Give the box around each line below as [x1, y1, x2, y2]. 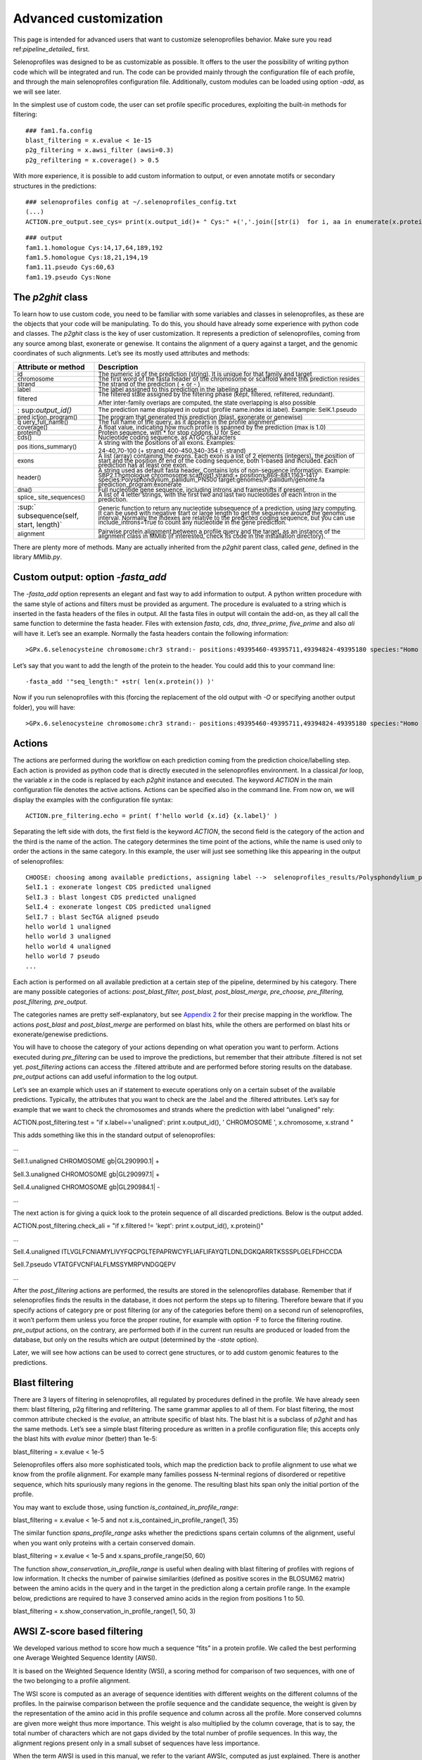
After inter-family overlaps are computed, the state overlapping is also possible [98, 398, 316, 406]
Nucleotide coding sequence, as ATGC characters [98, 434, 236, 441]
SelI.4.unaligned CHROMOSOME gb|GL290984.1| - [13, 1183, 160, 1191]
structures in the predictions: [13, 182, 97, 190]
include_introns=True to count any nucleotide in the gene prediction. [98, 518, 287, 527]
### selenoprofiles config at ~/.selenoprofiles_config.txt [25, 198, 237, 206]
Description [98, 362, 139, 372]
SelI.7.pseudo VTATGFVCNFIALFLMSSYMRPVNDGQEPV [13, 1260, 176, 1269]
